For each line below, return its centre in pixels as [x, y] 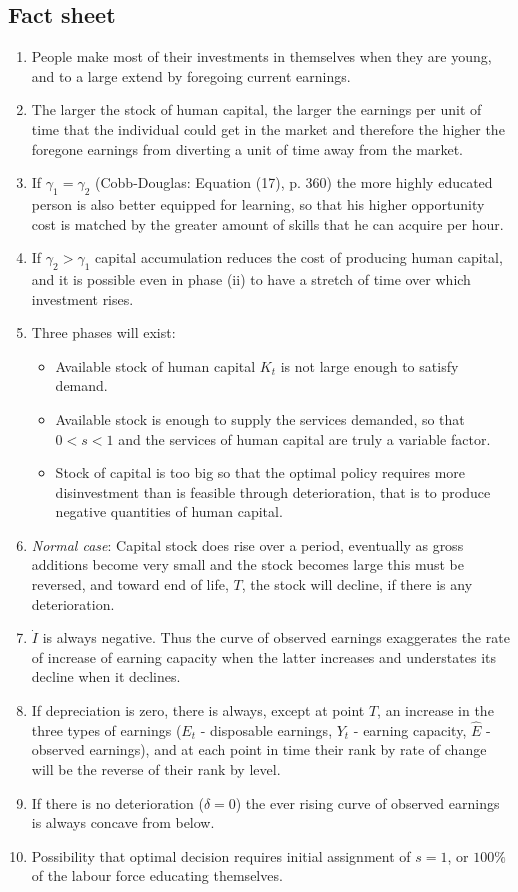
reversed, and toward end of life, [130, 584]
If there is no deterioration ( [117, 802]
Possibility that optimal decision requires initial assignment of [221, 855]
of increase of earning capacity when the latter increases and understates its [263, 656]
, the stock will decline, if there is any [357, 584]
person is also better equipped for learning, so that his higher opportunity [258, 203]
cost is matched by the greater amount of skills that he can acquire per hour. [267, 223]
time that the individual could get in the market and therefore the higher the [268, 128]
